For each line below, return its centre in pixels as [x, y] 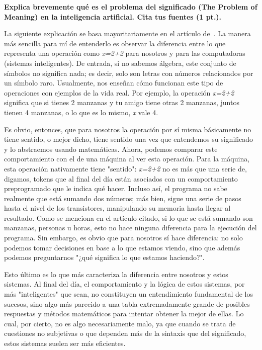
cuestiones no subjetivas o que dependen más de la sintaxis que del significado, [125, 333]
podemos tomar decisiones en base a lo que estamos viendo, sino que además [122, 247]
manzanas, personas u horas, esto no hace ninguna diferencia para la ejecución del [130, 228]
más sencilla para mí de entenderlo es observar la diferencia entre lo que [115, 43]
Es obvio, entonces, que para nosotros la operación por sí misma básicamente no [128, 129]
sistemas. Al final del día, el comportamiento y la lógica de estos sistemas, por [124, 284]
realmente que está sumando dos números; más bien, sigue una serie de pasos [123, 198]
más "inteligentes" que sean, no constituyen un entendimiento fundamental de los [129, 294]
